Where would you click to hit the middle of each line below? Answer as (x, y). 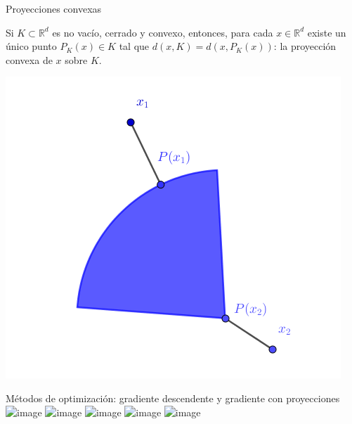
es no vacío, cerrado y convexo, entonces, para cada (163, 32)
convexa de (29, 59)
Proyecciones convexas (54, 8)
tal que (134, 46)
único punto (31, 46)
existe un (327, 32)
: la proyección (305, 46)
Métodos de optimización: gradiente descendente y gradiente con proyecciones (173, 398)
